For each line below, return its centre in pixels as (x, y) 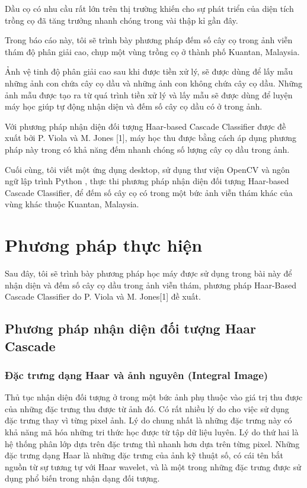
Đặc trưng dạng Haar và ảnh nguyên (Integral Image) (137, 375)
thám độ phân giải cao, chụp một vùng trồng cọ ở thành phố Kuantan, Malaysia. (152, 51)
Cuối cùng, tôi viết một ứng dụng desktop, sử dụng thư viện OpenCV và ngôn (147, 169)
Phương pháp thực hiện (104, 245)
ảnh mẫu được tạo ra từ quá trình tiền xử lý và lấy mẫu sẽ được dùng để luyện (149, 94)
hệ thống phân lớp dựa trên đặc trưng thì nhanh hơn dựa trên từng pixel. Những (152, 443)
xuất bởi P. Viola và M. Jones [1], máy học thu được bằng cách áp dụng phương (151, 138)
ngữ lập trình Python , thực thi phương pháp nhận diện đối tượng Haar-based (147, 181)
